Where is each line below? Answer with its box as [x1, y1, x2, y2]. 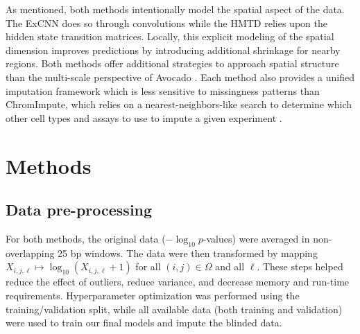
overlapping [6, 245, 55, 260]
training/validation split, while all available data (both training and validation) [6, 301, 343, 316]
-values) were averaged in [203, 231, 310, 245]
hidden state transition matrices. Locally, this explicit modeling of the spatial [6, 29, 334, 44]
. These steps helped [257, 259, 343, 274]
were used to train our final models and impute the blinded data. [6, 315, 282, 330]
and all [215, 259, 245, 274]
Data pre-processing [6, 199, 153, 220]
